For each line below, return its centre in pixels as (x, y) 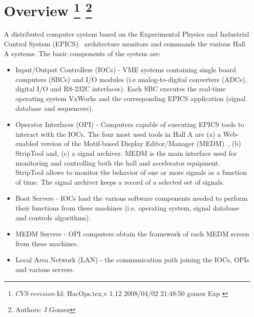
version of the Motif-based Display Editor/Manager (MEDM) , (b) (141, 143)
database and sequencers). (54, 108)
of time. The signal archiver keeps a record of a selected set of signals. (120, 181)
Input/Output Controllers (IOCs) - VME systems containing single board (126, 70)
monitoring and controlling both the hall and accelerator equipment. (118, 162)
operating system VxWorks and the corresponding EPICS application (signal (130, 98)
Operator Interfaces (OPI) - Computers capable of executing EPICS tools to (130, 124)
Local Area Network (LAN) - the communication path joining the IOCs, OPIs (132, 260)
